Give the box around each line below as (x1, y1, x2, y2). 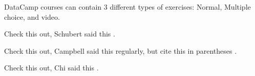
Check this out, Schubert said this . (4, 28, 115, 39)
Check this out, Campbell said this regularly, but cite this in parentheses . (4, 45, 237, 56)
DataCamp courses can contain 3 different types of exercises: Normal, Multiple (4, 2, 251, 12)
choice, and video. (4, 11, 60, 22)
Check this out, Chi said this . (4, 62, 99, 73)
